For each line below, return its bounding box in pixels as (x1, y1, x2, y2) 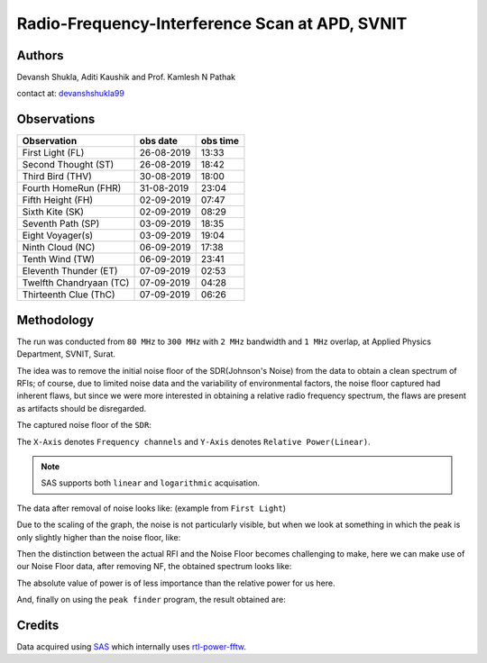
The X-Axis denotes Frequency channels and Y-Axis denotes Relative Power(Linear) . (16, 436, 371, 447)
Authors (16, 48, 64, 63)
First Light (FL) (22, 147, 85, 159)
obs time (200, 135, 239, 148)
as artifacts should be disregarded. (16, 403, 147, 413)
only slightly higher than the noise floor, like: (16, 531, 181, 542)
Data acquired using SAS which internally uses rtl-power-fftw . (16, 641, 247, 652)
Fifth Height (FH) (22, 194, 94, 206)
